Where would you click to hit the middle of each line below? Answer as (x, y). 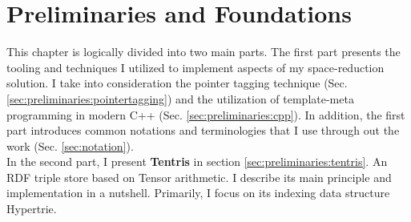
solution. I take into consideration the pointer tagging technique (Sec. (177, 83)
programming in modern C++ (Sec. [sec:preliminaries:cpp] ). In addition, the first (206, 114)
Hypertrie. (32, 209)
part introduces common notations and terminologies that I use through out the (203, 130)
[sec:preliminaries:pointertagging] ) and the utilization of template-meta (180, 98)
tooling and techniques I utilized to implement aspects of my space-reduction (195, 67)
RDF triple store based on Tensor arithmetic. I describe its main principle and (199, 177)
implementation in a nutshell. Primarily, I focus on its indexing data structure (198, 193)
